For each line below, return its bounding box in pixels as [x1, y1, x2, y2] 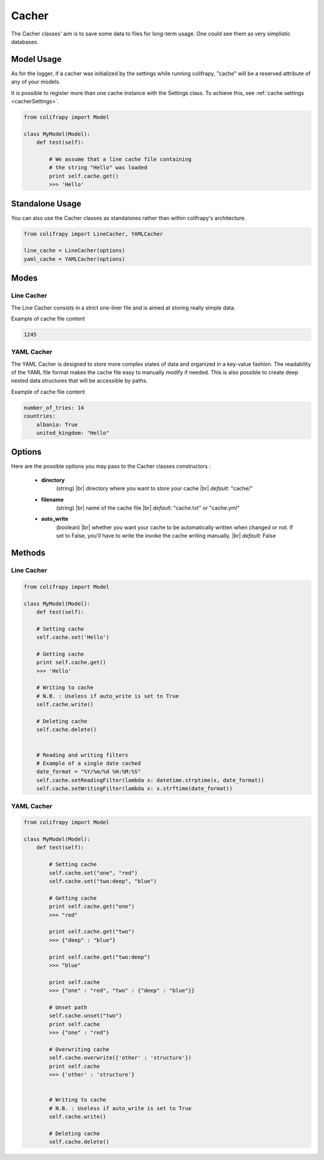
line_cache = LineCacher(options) [23, 247, 125, 254]
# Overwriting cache [49, 1046, 110, 1052]
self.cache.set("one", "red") [49, 869, 138, 876]
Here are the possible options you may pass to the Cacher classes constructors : [11, 463, 211, 470]
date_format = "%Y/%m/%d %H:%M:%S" [36, 768, 141, 775]
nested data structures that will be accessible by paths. [11, 377, 148, 384]
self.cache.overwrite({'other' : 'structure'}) [49, 1054, 192, 1061]
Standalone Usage [11, 198, 82, 208]
